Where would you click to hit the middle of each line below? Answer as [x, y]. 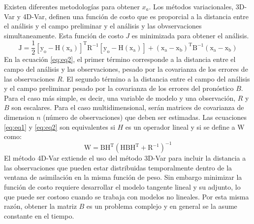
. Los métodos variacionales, [191, 6]
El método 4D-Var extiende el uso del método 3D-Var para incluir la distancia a [125, 158]
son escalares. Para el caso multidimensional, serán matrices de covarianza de [128, 107]
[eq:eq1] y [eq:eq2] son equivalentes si [60, 126]
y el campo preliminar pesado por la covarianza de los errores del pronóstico [119, 88]
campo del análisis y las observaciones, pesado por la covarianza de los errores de [126, 69]
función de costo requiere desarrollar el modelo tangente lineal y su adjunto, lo [122, 187]
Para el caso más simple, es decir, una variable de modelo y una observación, [120, 98]
